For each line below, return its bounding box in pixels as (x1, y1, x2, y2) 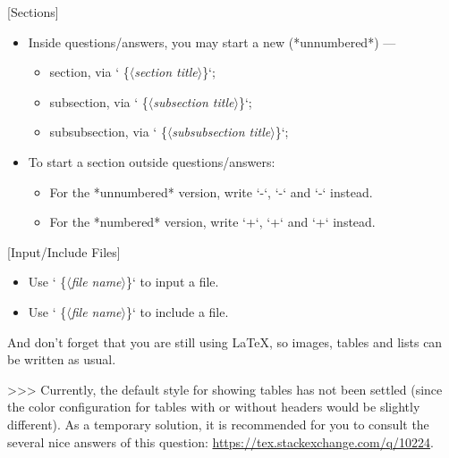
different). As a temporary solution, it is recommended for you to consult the (7, 414, 429, 433)
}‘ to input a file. (125, 272, 219, 291)
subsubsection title (172, 122, 271, 141)
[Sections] (7, 3, 59, 21)
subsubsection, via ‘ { (49, 122, 167, 141)
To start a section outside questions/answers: (28, 152, 275, 171)
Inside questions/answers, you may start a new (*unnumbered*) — (28, 32, 396, 51)
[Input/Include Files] (7, 242, 121, 261)
